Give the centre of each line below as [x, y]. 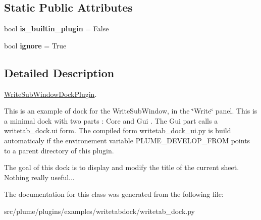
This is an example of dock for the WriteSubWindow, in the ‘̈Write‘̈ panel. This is [131, 111]
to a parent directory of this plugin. [59, 150]
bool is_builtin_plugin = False [57, 29]
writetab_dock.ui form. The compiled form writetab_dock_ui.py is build [118, 130]
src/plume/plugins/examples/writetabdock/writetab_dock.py [99, 211]
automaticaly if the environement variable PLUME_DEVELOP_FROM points [127, 140]
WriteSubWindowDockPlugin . [50, 94]
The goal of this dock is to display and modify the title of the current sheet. [122, 167]
